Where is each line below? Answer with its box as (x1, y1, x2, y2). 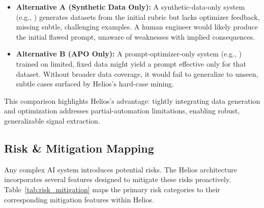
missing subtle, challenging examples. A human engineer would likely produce (16, 21, 258, 32)
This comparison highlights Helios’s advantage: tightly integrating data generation (4, 95, 260, 106)
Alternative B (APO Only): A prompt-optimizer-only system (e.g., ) (16, 48, 242, 59)
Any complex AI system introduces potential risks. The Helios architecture (4, 164, 237, 174)
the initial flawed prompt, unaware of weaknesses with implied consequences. (16, 31, 255, 42)
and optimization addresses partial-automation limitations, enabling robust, (4, 105, 240, 116)
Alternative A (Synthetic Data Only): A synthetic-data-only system (16, 2, 245, 12)
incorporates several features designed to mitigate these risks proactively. (4, 174, 231, 185)
